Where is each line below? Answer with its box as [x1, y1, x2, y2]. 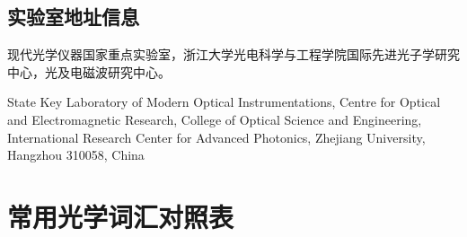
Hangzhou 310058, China [7, 145, 145, 164]
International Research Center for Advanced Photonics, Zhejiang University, [7, 127, 426, 146]
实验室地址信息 [7, 3, 139, 31]
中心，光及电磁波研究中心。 [7, 62, 171, 81]
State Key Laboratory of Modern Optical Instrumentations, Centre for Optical [7, 92, 441, 111]
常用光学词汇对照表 [7, 197, 234, 234]
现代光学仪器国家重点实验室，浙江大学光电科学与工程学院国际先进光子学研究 [7, 45, 460, 64]
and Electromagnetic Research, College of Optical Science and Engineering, [7, 110, 422, 128]
